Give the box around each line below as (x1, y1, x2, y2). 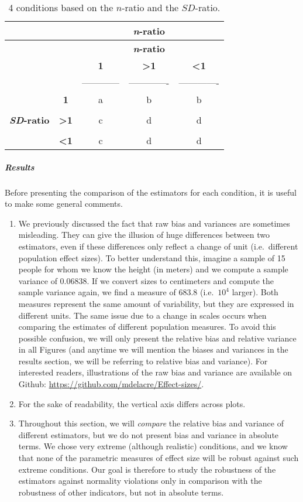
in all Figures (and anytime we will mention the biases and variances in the (18, 343, 288, 356)
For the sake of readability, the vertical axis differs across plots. (18, 397, 246, 409)
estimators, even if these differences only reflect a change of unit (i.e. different (18, 240, 298, 252)
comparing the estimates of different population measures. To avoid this (18, 320, 276, 333)
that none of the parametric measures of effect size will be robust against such (18, 452, 299, 464)
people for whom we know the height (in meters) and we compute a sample (18, 263, 288, 275)
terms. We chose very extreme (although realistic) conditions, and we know (18, 440, 288, 452)
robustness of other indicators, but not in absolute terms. (18, 486, 224, 498)
